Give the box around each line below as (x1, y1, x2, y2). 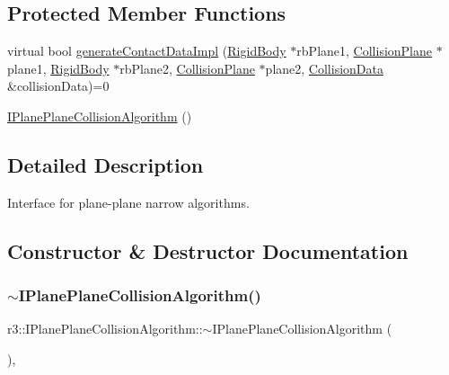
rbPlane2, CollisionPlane (119, 58, 255, 77)
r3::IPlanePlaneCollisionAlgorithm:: (7, 319, 203, 338)
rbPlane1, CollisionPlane (296, 41, 433, 60)
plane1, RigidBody (7, 58, 110, 77)
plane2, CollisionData (265, 58, 383, 77)
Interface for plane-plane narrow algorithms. (7, 192, 250, 211)
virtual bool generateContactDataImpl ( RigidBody (7, 41, 286, 60)
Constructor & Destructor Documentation (7, 237, 409, 264)
